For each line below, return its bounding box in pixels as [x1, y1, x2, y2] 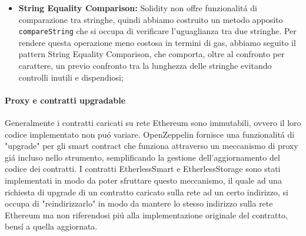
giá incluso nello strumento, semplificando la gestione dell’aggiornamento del [5, 151, 280, 163]
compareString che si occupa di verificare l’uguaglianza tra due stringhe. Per [18, 25, 297, 37]
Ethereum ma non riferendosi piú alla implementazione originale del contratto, [5, 208, 288, 221]
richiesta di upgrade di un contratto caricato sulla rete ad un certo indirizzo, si [5, 185, 288, 198]
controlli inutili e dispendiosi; [18, 71, 124, 83]
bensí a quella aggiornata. [5, 220, 98, 232]
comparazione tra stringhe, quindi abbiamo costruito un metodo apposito [18, 13, 283, 25]
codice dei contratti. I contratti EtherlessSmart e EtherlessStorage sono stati [5, 162, 281, 175]
